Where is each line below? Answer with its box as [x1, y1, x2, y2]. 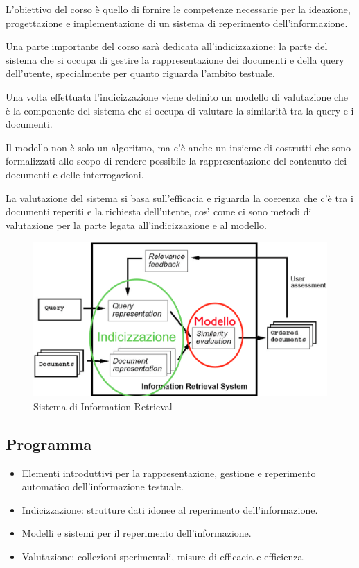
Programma [6, 433, 92, 454]
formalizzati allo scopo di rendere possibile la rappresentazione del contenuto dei [6, 153, 347, 168]
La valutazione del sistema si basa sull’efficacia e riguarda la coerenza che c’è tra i [6, 190, 353, 205]
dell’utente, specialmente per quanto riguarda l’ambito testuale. [6, 66, 275, 81]
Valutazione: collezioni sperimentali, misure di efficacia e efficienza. [21, 549, 306, 564]
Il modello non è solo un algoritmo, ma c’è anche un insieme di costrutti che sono [6, 140, 351, 154]
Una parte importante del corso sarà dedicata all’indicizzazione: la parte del [6, 39, 328, 53]
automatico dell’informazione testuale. [21, 479, 184, 494]
